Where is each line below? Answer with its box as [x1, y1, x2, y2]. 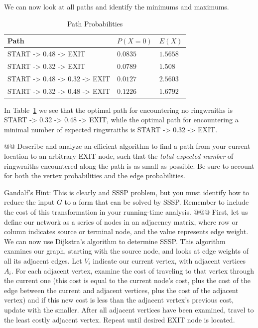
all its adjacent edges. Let [4, 255, 82, 266]
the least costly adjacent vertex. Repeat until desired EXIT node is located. [4, 314, 235, 325]
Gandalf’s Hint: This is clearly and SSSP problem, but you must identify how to [4, 187, 250, 197]
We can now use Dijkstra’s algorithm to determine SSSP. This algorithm [4, 236, 226, 246]
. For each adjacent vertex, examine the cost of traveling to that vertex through [11, 265, 255, 276]
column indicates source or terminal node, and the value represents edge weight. [4, 226, 249, 237]
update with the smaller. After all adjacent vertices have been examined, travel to [4, 304, 254, 315]
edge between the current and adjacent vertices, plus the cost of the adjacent [4, 285, 239, 295]
